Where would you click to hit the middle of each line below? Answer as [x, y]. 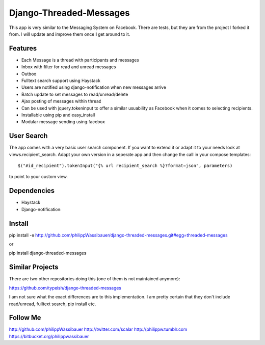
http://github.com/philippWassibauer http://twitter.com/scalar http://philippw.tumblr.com [98, 329]
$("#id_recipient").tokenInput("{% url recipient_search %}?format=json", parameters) [125, 166]
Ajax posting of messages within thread [61, 101]
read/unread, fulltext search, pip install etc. [53, 304]
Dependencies [32, 191]
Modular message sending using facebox [63, 122]
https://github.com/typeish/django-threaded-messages [65, 288]
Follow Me [25, 318]
